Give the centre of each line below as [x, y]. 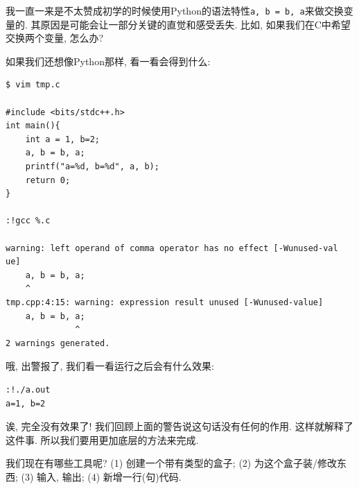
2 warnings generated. [58, 343]
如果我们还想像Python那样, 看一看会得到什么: [108, 61]
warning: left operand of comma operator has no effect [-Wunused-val [172, 248]
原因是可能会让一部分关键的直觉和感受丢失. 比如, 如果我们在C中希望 [195, 24]
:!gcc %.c [28, 221]
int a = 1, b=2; [63, 139]
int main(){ [33, 126]
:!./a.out [28, 389]
